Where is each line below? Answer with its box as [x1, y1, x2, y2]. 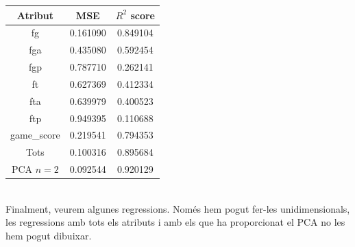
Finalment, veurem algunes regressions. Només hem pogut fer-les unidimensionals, [5, 201, 350, 215]
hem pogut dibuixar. [5, 228, 92, 242]
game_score [10, 128, 60, 142]
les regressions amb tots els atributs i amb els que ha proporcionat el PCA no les [5, 215, 345, 229]
